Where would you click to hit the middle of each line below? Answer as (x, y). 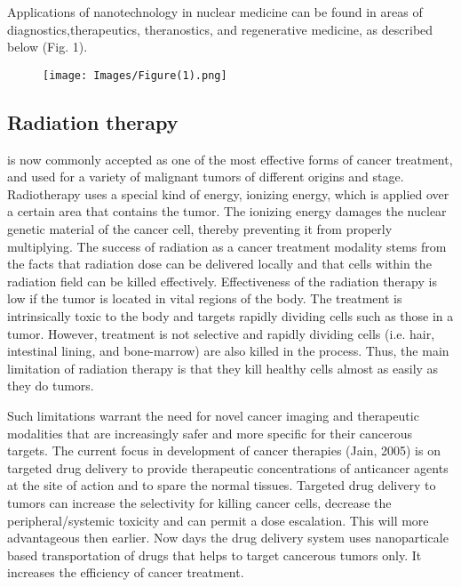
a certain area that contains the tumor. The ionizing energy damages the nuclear (227, 211)
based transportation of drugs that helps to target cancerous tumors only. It (215, 555)
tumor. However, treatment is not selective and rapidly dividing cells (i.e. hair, (221, 333)
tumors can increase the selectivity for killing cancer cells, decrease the (199, 502)
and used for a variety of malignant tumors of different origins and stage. (206, 177)
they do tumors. (51, 386)
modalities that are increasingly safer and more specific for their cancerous (210, 433)
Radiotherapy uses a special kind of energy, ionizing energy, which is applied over (228, 193)
